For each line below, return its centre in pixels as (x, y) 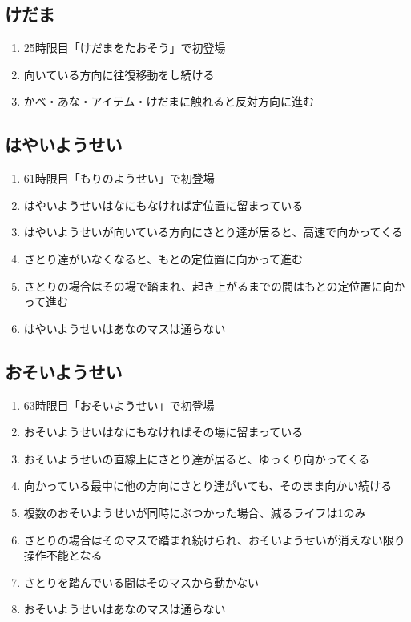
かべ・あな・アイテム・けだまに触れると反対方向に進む (169, 101)
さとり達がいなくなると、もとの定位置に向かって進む (163, 258)
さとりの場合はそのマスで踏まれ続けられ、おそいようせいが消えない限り (214, 539)
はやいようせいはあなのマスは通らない (125, 328)
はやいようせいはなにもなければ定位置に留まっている (163, 205)
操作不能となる (63, 555)
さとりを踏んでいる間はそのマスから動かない (141, 582)
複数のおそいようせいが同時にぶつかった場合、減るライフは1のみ (195, 512)
